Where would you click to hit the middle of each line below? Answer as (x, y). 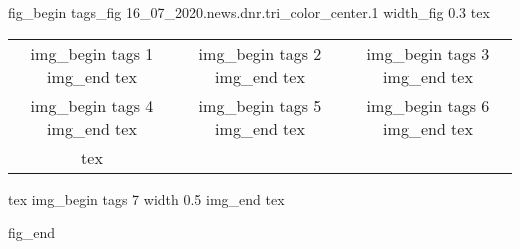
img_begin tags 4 (92, 105)
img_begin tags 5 (260, 105)
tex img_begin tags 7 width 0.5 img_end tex (146, 198)
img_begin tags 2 (260, 53)
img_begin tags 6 (428, 105)
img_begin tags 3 (428, 53)
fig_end (32, 232)
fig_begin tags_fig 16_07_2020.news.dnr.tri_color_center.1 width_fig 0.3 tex (249, 12)
